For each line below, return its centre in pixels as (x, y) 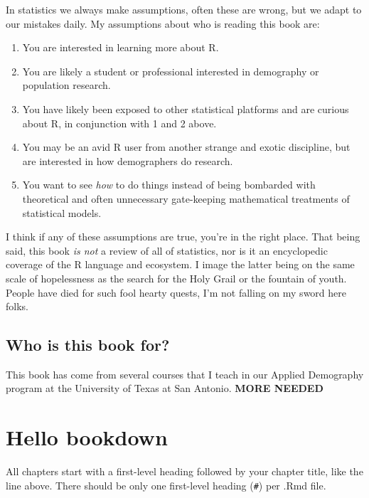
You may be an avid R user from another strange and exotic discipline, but (186, 147)
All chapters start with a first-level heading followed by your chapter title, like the (184, 471)
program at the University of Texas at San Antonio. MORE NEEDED (165, 388)
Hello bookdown (87, 437)
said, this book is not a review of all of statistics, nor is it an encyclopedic (167, 250)
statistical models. (62, 212)
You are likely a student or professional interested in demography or (171, 71)
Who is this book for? (88, 345)
